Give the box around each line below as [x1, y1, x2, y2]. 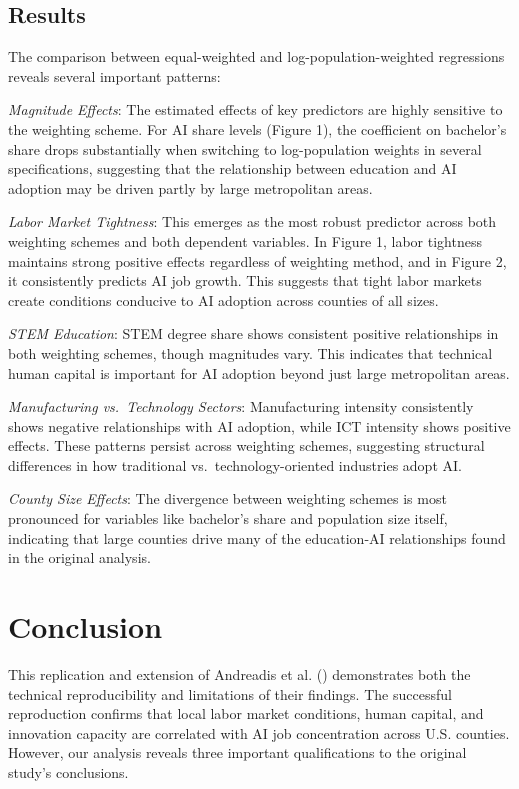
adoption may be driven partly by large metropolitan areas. [8, 177, 373, 198]
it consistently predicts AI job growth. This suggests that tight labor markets [8, 270, 482, 291]
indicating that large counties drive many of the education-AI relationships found [8, 527, 506, 548]
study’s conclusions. [8, 761, 129, 782]
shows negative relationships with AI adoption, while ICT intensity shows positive [8, 415, 511, 436]
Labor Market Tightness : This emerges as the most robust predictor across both [8, 211, 497, 232]
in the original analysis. [8, 547, 151, 568]
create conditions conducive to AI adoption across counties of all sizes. [8, 289, 439, 310]
